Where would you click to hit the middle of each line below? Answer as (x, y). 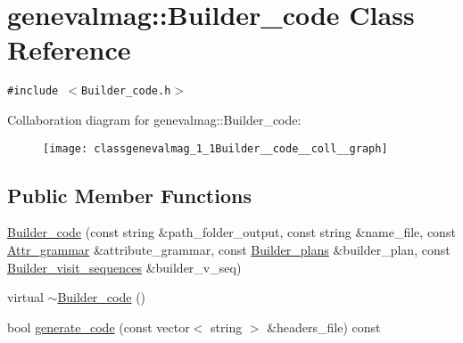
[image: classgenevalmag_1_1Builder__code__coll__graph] (215, 148)
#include (33, 91)
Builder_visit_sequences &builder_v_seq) (124, 267)
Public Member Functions (129, 195)
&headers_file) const (324, 327)
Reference (69, 49)
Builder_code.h (126, 91)
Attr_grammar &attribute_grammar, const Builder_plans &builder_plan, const (229, 250)
